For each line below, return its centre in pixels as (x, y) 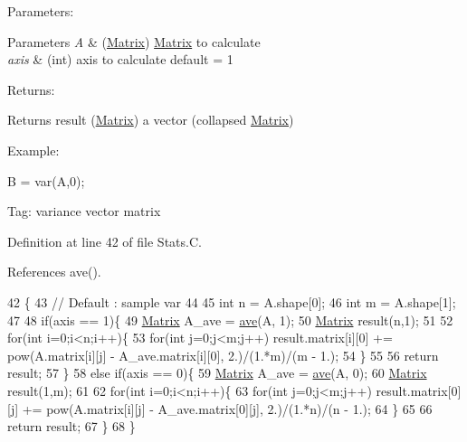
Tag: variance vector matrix (84, 211)
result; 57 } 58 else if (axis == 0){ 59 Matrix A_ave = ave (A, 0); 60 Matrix (217, 373)
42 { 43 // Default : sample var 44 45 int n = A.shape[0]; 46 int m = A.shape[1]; (232, 301)
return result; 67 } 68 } (71, 426)
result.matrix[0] (419, 390)
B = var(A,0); (46, 180)
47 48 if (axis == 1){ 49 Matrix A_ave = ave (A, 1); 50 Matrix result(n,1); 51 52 (230, 320)
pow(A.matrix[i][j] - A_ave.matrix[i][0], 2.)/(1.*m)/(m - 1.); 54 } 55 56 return (223, 355)
